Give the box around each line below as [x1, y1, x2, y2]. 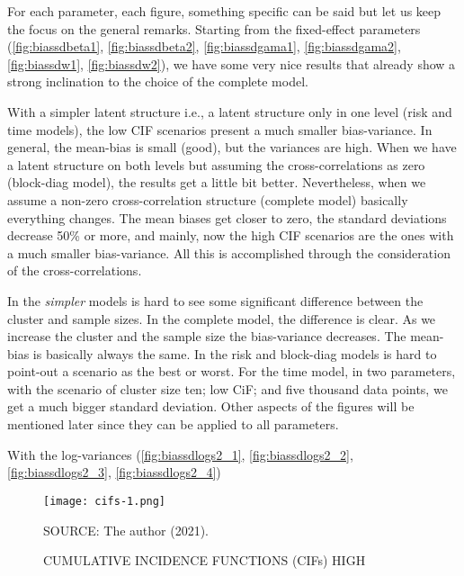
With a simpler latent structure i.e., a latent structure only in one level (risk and [7, 102, 452, 121]
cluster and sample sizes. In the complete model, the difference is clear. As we [7, 309, 436, 328]
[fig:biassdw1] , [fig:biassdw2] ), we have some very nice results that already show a [7, 54, 456, 73]
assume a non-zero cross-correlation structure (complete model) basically [7, 190, 408, 209]
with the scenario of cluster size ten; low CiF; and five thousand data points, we [7, 379, 448, 398]
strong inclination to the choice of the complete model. [7, 72, 308, 91]
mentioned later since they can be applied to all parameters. [7, 415, 339, 434]
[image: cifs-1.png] [43, 494, 166, 508]
